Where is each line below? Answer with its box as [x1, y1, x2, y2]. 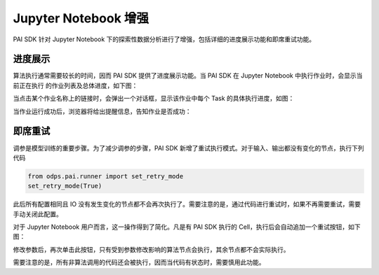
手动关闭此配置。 [13, 210, 62, 218]
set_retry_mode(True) [27, 182, 102, 190]
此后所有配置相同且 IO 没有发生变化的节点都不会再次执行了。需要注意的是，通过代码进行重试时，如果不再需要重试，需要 [13, 200, 361, 209]
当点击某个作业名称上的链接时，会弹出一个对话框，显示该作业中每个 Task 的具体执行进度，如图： [13, 94, 295, 103]
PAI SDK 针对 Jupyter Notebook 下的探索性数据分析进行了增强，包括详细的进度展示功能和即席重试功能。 [13, 35, 316, 43]
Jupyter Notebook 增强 [13, 10, 149, 26]
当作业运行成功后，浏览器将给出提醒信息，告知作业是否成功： [13, 107, 192, 115]
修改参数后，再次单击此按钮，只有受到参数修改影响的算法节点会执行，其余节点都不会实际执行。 [13, 245, 290, 253]
